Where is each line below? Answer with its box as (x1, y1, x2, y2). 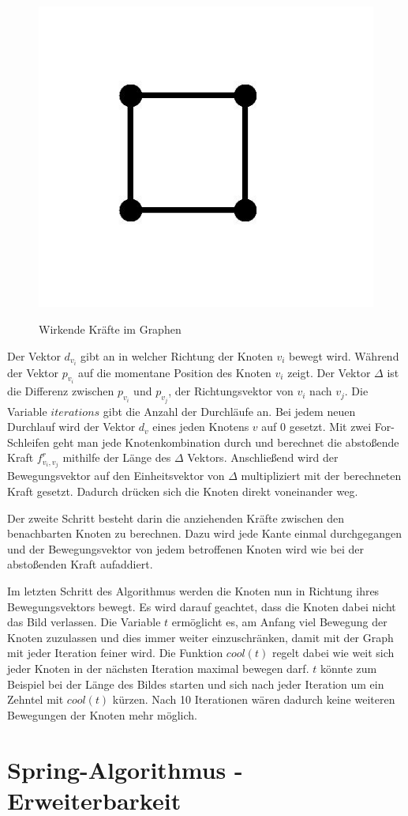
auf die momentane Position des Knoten (77, 364, 271, 380)
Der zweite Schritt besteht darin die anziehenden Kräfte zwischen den (7, 509, 345, 526)
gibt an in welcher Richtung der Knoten (80, 347, 273, 364)
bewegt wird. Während (289, 347, 399, 364)
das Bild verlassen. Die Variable (7, 614, 161, 630)
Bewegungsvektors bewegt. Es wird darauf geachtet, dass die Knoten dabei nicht (7, 598, 396, 614)
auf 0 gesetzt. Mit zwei (261, 418, 372, 435)
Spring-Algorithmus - (7, 753, 243, 785)
